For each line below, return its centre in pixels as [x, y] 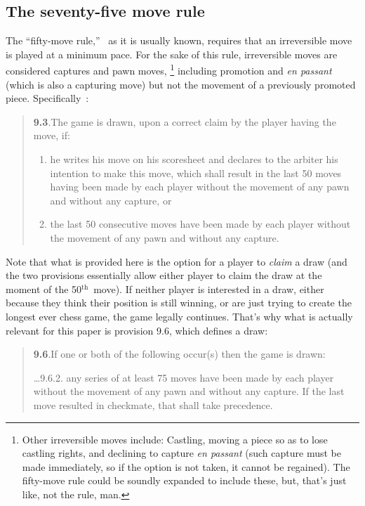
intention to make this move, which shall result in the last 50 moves [196, 173]
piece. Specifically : [47, 98]
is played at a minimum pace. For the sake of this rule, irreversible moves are [172, 54]
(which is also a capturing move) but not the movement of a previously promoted [181, 84]
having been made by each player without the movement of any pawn [200, 187]
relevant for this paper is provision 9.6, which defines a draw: [137, 330]
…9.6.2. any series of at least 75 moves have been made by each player [184, 377]
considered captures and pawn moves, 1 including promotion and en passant [169, 70]
